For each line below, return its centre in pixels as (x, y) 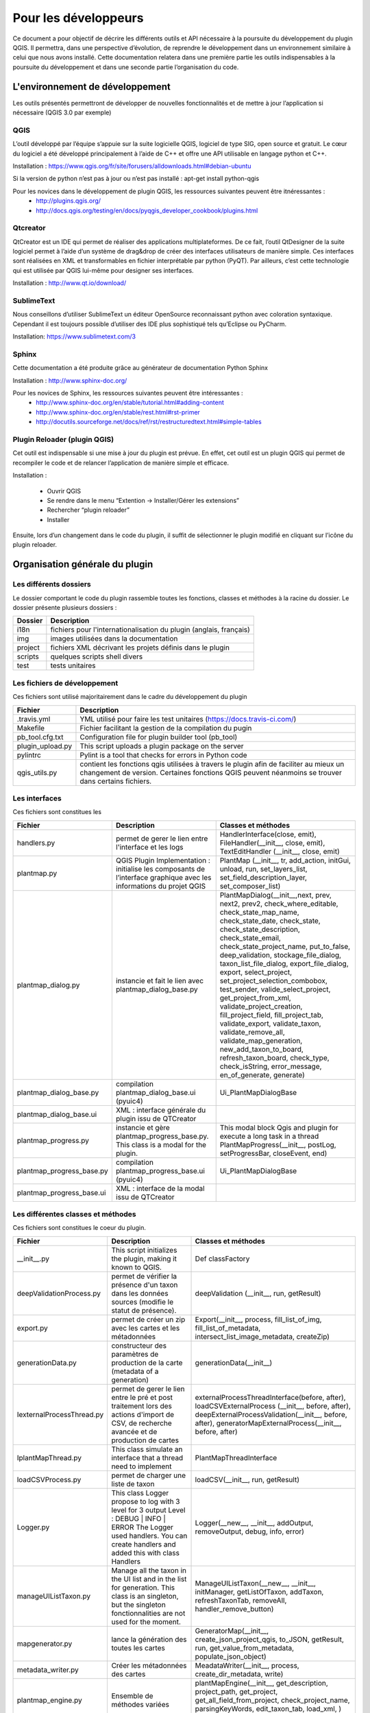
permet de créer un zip (148, 1319)
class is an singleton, (145, 1596)
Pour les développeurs (78, 18)
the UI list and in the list (149, 1579)
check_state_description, (260, 929)
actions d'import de (143, 1414)
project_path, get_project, (236, 1691)
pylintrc (29, 755)
